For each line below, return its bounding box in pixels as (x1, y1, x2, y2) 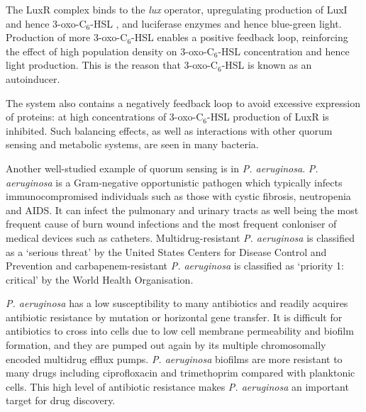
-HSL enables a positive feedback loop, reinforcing (131, 30, 348, 45)
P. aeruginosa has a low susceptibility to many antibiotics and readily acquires (6, 296, 348, 311)
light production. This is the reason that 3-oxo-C (6, 57, 218, 72)
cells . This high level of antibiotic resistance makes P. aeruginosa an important (6, 379, 349, 394)
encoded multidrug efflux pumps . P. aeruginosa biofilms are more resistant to (6, 351, 343, 366)
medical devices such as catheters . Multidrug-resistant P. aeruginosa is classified (6, 230, 355, 245)
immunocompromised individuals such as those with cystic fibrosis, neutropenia (6, 189, 351, 204)
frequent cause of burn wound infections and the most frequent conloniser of (6, 216, 337, 231)
